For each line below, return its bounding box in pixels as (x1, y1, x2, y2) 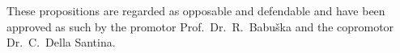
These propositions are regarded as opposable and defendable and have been (6, 2, 385, 18)
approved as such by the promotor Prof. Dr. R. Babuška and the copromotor (6, 18, 394, 35)
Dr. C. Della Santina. (6, 34, 116, 51)
